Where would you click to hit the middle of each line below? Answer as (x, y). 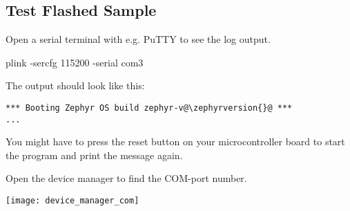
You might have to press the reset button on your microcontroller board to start (175, 141)
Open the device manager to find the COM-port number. (126, 178)
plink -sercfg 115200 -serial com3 (75, 62)
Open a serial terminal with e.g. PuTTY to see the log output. (138, 39)
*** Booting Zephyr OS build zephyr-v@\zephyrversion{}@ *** (149, 108)
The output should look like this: (75, 85)
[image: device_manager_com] (72, 201)
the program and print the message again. (94, 155)
